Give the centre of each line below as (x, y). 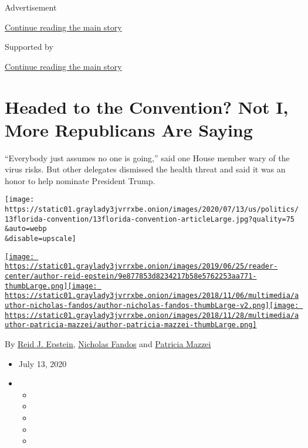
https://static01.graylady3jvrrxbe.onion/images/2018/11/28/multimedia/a (152, 315)
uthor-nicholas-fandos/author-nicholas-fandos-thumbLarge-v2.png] (137, 306)
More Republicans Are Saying (129, 129)
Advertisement (31, 7)
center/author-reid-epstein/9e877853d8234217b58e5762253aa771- (131, 276)
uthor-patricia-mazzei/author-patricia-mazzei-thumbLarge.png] (131, 325)
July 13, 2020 (43, 363)
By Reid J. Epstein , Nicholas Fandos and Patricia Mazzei (108, 344)
